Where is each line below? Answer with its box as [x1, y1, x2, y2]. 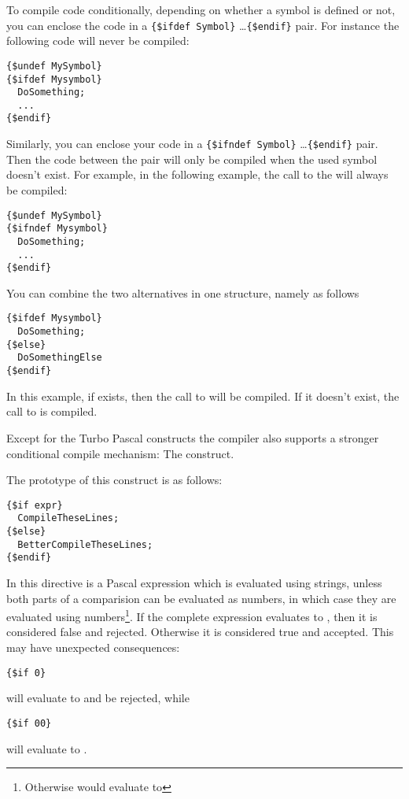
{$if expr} [6, 499, 63, 511]
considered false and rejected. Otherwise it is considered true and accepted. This [6, 623, 394, 640]
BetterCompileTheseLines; [17, 538, 153, 550]
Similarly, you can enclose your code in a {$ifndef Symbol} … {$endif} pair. [6, 135, 378, 152]
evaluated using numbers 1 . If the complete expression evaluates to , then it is [6, 606, 378, 624]
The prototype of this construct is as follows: [6, 472, 223, 488]
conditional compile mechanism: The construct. [6, 445, 234, 461]
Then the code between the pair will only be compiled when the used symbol [6, 150, 378, 167]
